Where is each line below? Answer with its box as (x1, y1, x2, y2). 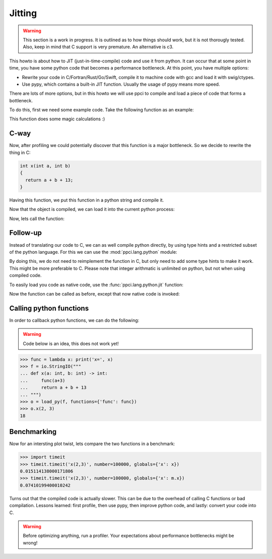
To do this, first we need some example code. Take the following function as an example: (9, 107, 194, 113)
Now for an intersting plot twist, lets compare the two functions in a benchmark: (9, 441, 175, 447)
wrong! (23, 539, 38, 546)
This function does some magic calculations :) (9, 116, 105, 122)
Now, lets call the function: (9, 216, 65, 222)
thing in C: (9, 149, 31, 156)
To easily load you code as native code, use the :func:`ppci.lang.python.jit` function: (9, 282, 184, 288)
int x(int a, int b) (20, 163, 71, 169)
